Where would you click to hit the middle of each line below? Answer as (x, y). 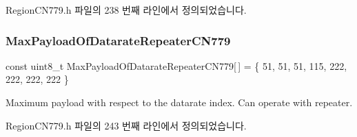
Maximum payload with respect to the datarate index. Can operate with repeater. (179, 102)
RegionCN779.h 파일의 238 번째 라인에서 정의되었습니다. (126, 10)
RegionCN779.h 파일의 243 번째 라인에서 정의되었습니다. (126, 125)
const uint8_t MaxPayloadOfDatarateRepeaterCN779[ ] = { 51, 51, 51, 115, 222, (176, 65)
